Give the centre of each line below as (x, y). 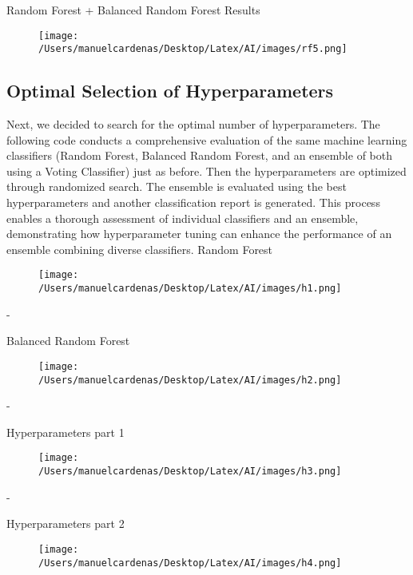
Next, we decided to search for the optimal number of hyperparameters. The (193, 124)
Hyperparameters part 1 (66, 432)
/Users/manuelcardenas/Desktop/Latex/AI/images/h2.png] (190, 380)
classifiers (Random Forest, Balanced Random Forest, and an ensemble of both (199, 155)
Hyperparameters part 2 (66, 523)
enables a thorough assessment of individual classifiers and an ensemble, (183, 218)
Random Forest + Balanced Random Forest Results (133, 10)
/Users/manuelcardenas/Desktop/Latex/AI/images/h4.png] (190, 563)
